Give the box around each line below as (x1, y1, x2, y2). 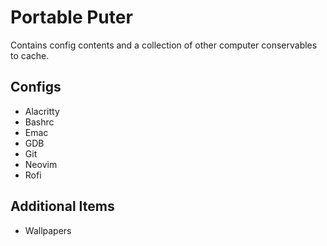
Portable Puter (10, 6, 133, 29)
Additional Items (10, 198, 115, 215)
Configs (10, 79, 62, 96)
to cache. (10, 49, 50, 61)
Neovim (24, 158, 58, 170)
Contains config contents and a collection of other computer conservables (10, 39, 318, 51)
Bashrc (24, 116, 55, 128)
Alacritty (24, 105, 60, 117)
